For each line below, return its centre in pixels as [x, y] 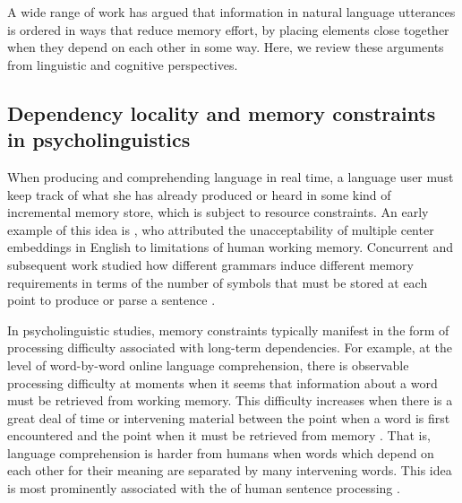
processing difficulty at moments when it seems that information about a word [222, 382]
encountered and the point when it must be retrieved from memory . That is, [219, 435]
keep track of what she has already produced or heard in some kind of [199, 194]
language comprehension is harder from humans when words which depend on [221, 452]
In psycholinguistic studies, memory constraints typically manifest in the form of [228, 330]
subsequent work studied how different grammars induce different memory [210, 264]
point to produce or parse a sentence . [111, 300]
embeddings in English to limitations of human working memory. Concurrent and [231, 247]
